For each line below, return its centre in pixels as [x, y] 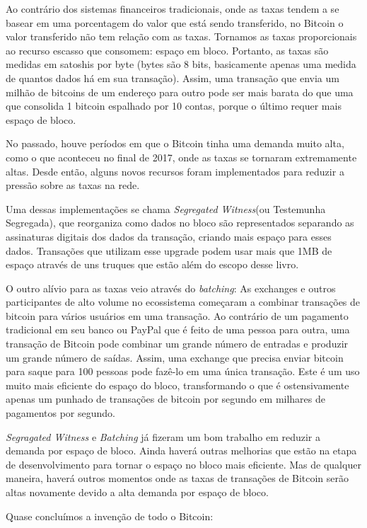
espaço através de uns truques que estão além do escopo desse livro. [152, 264]
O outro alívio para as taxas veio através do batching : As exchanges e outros [171, 288]
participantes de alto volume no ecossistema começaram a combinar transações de [183, 302]
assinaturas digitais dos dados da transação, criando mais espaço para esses [169, 236]
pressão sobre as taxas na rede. [73, 185]
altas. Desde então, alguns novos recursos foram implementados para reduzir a [175, 171]
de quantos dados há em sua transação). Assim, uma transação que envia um [173, 78]
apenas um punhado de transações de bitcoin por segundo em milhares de [166, 399]
